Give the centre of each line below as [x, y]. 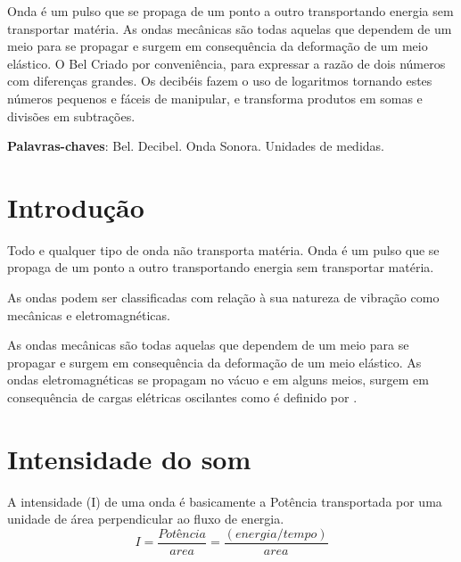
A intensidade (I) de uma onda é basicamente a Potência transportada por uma [225, 501]
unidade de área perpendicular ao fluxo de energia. [146, 519]
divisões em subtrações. [71, 116]
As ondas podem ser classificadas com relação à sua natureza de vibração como [223, 298]
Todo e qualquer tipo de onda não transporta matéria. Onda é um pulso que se [223, 249]
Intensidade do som [129, 458]
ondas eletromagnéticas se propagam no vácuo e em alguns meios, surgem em [218, 380]
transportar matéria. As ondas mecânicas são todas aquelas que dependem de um [230, 28]
